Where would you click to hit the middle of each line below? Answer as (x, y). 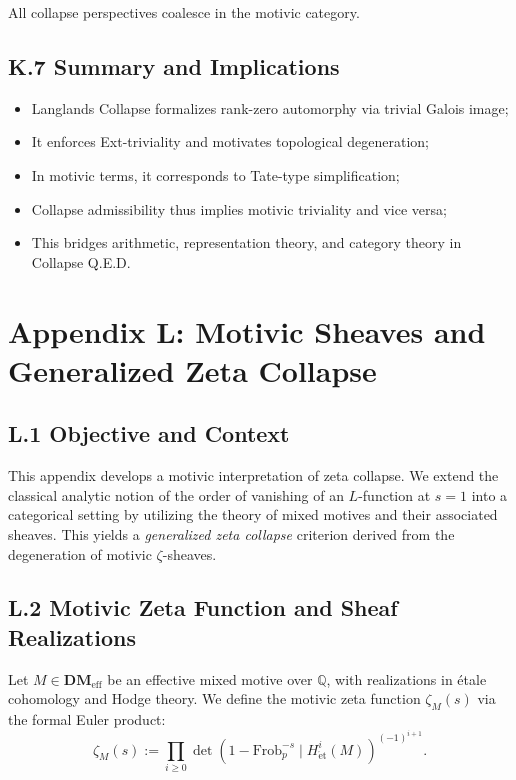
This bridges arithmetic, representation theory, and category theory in (246, 242)
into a (489, 494)
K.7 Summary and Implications (174, 65)
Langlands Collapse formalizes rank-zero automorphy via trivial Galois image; (270, 107)
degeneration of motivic (80, 553)
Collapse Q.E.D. (81, 261)
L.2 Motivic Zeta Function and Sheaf (203, 607)
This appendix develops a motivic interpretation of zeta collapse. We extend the (253, 475)
